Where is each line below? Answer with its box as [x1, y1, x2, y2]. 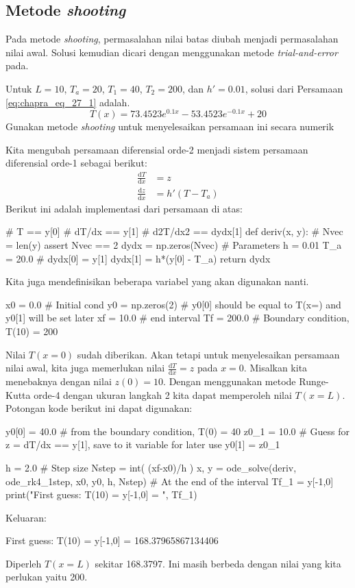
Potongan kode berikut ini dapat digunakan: [5, 401, 193, 415]
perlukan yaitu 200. [5, 569, 88, 584]
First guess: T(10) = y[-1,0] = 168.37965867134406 [5, 533, 219, 548]
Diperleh [5, 556, 42, 570]
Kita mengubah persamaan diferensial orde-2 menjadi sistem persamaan [5, 142, 308, 156]
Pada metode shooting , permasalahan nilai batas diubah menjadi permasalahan [5, 32, 339, 46]
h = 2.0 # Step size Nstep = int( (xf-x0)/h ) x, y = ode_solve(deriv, [5, 460, 297, 474]
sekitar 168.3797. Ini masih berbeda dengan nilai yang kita [95, 556, 341, 570]
